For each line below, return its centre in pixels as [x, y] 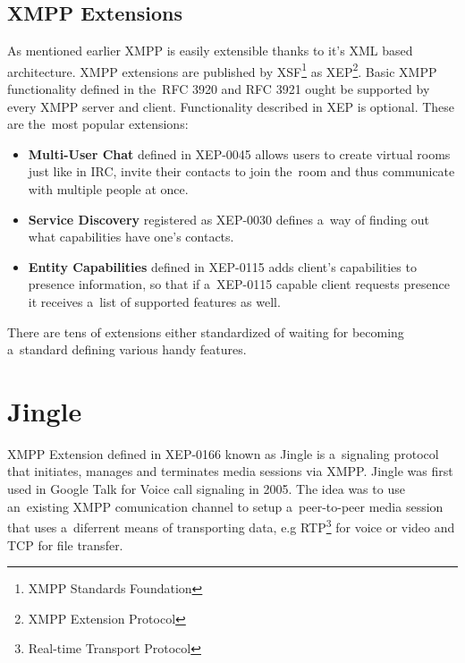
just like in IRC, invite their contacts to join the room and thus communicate [241, 171]
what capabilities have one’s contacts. [131, 237]
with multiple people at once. [108, 189]
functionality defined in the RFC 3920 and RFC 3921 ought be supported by [219, 89]
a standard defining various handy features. [127, 349]
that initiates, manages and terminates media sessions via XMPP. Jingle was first [230, 471]
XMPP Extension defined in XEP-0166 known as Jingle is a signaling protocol [223, 453]
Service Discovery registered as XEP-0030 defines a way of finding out [228, 219]
